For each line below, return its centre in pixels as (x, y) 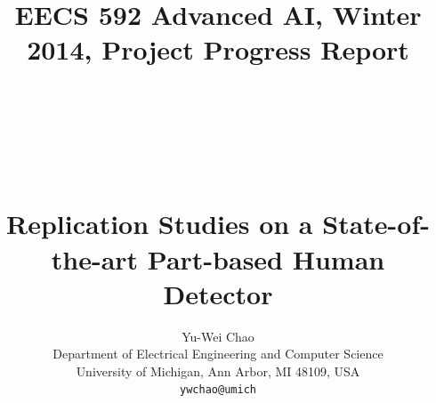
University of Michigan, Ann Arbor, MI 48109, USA (218, 371)
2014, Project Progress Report (218, 49)
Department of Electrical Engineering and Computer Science (218, 354)
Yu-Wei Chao (218, 336)
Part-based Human (266, 258)
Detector (218, 293)
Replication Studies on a (160, 224)
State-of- (376, 224)
